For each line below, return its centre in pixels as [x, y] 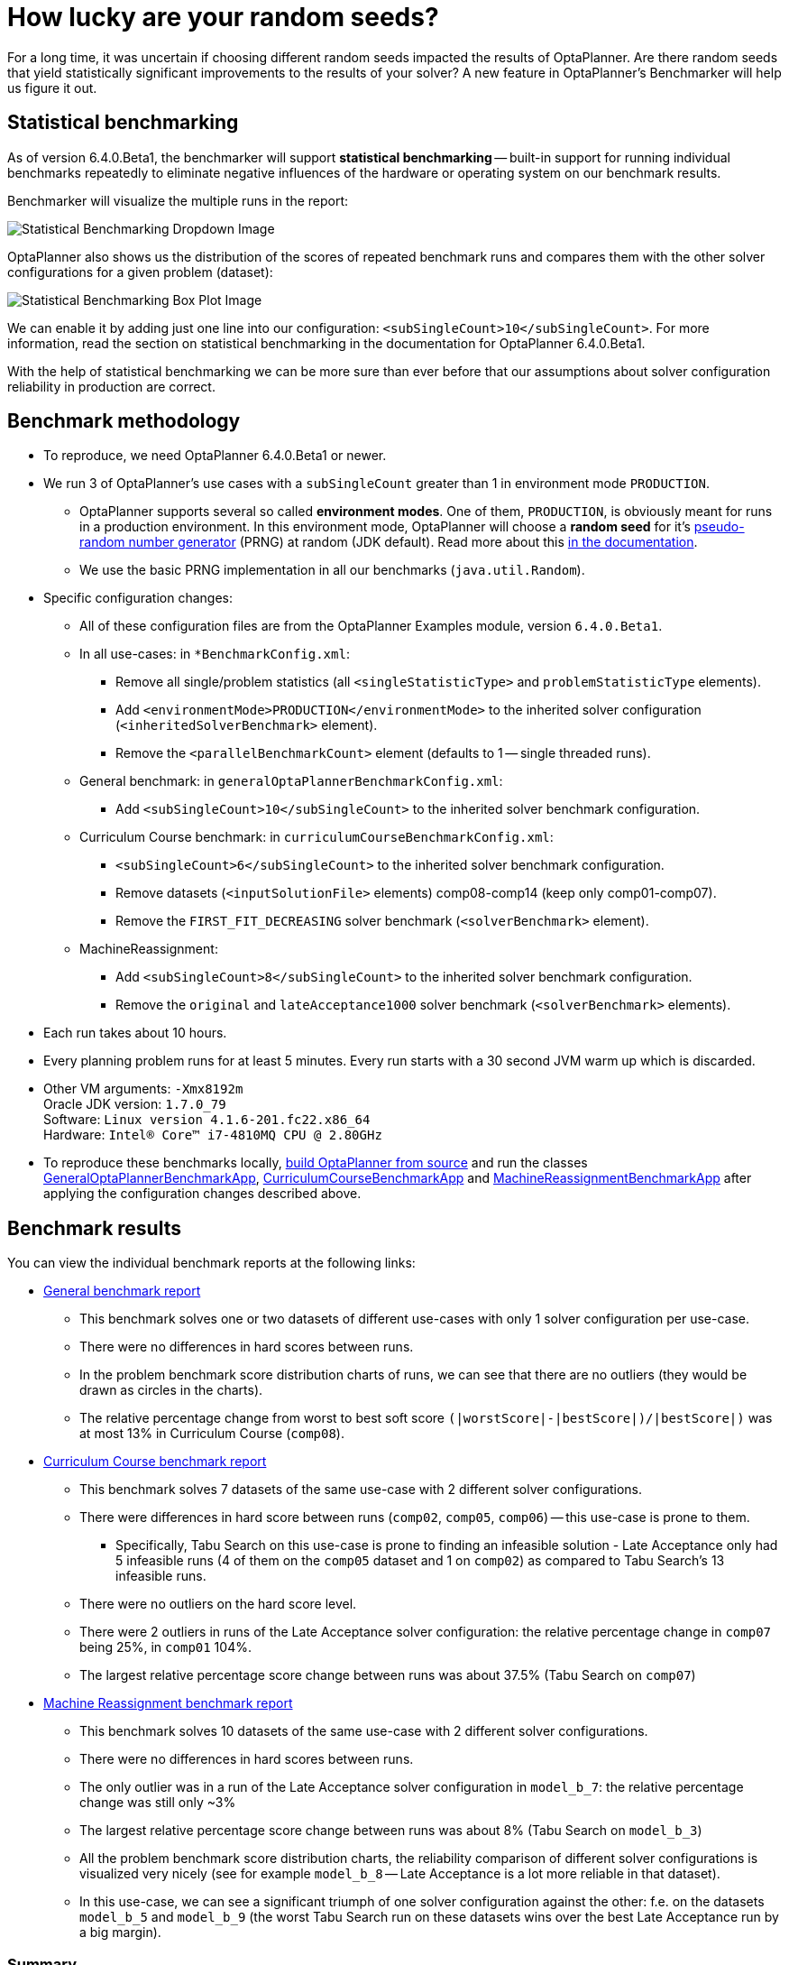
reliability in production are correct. [111, 386]
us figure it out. [52, 88]
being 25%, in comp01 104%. [165, 1647]
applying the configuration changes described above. [202, 1194]
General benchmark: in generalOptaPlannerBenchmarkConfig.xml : [291, 781]
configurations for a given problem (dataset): [140, 272]
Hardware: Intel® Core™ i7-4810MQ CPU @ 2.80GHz [213, 1135]
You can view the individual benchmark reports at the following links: [211, 1263]
